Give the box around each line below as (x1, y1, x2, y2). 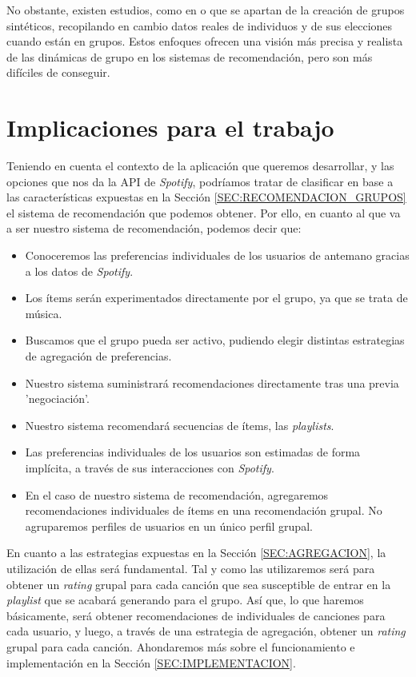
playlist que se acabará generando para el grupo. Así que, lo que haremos (6, 591, 364, 608)
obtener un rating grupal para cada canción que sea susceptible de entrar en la (6, 575, 391, 592)
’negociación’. (25, 390, 90, 407)
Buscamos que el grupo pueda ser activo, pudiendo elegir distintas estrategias (25, 332, 405, 348)
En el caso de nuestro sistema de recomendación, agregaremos (25, 486, 329, 503)
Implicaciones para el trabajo (6, 111, 334, 144)
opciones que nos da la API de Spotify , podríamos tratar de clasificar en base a (6, 173, 394, 189)
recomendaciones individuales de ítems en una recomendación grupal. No (25, 502, 382, 519)
